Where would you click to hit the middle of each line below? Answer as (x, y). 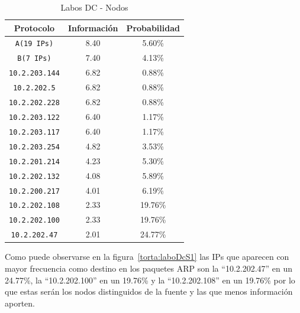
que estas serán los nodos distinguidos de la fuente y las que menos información (149, 291)
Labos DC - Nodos (94, 7)
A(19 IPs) (34, 44)
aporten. (20, 303)
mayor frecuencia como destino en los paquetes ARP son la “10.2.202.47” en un (149, 268)
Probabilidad (153, 27)
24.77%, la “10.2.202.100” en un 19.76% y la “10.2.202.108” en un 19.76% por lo (150, 280)
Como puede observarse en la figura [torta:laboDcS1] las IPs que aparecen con (147, 257)
